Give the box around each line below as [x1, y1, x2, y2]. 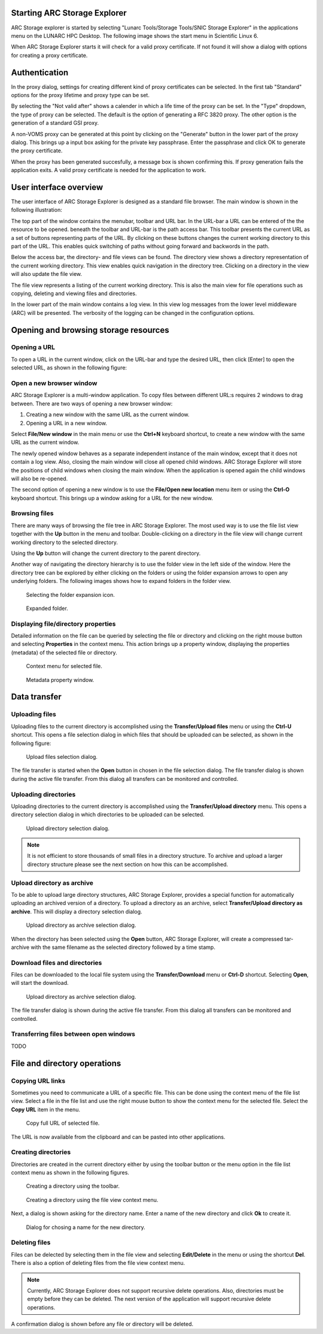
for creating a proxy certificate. [11, 52, 88, 59]
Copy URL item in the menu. [11, 1105, 81, 1113]
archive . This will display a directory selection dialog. [11, 908, 143, 915]
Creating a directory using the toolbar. [26, 1182, 120, 1190]
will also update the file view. [11, 271, 83, 278]
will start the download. [11, 980, 69, 987]
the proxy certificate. [11, 147, 63, 154]
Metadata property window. [26, 676, 95, 683]
